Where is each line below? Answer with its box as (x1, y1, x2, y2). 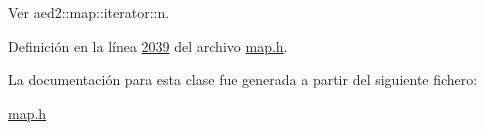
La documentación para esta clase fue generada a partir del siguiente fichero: (8, 69, 478, 90)
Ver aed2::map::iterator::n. (8, 2, 170, 22)
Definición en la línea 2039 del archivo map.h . (8, 35, 288, 56)
